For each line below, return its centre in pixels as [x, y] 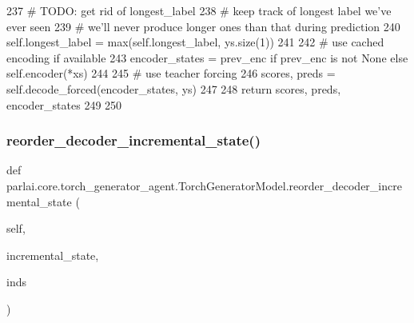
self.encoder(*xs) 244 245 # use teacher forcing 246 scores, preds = [171, 73]
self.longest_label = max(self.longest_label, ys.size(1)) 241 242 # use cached [195, 42]
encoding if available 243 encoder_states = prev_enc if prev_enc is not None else [207, 57]
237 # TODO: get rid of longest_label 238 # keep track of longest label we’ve [199, 10]
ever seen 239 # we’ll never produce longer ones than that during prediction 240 [203, 26]
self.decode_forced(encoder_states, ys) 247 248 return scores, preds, [174, 88]
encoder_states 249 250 [64, 104]
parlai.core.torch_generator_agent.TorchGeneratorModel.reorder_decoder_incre [204, 185]
